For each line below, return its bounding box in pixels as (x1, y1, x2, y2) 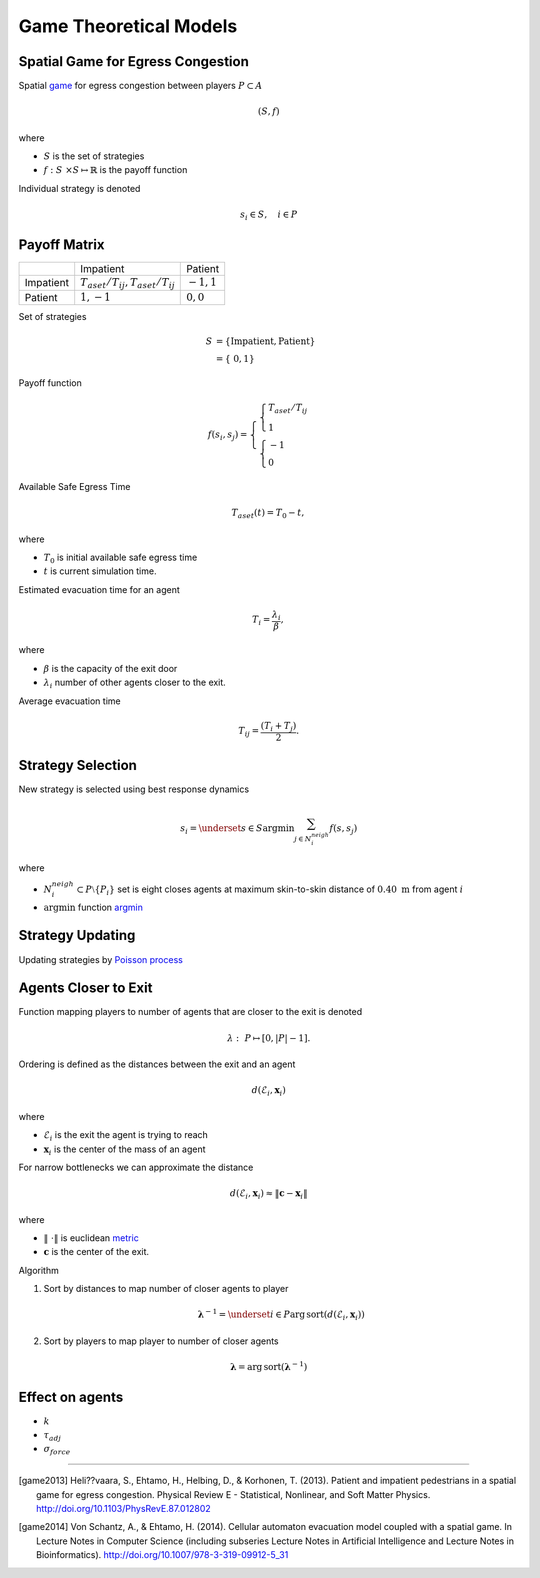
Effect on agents (18, 1389, 124, 1406)
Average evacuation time (18, 695, 121, 707)
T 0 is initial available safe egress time (43, 551, 198, 565)
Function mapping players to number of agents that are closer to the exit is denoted (18, 1006, 363, 1018)
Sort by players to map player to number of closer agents (43, 1335, 279, 1347)
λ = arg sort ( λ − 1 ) (230, 1360, 308, 1373)
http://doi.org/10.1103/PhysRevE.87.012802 (36, 1503, 212, 1515)
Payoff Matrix (18, 236, 105, 254)
